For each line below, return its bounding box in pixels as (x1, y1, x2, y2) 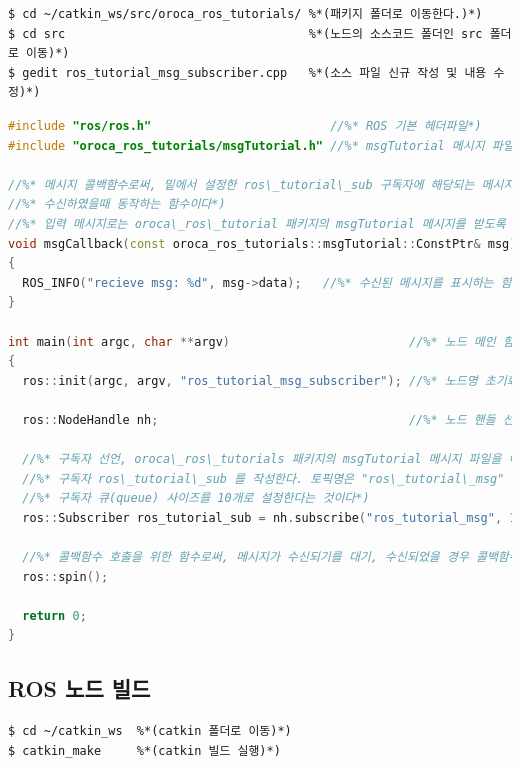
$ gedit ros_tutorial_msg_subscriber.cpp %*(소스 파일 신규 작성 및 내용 (8, 65, 487, 80)
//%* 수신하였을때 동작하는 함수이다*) (8, 197, 226, 212)
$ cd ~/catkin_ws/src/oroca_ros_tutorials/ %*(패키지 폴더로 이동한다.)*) (8, 7, 483, 21)
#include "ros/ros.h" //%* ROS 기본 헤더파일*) (8, 118, 482, 133)
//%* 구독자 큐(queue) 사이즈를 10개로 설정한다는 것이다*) (22, 491, 370, 506)
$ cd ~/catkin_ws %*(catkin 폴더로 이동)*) (8, 724, 292, 739)
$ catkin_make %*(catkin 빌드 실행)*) (8, 743, 281, 758)
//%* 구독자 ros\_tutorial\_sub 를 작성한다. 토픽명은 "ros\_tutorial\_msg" (22, 471, 505, 486)
